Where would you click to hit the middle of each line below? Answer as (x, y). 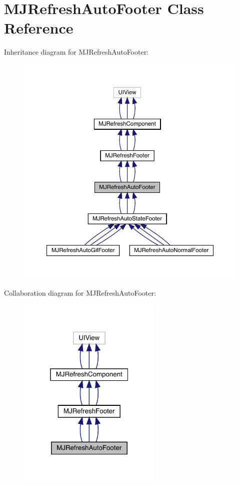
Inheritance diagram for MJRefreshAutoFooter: (76, 52)
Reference (39, 28)
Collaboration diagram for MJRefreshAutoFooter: (80, 293)
